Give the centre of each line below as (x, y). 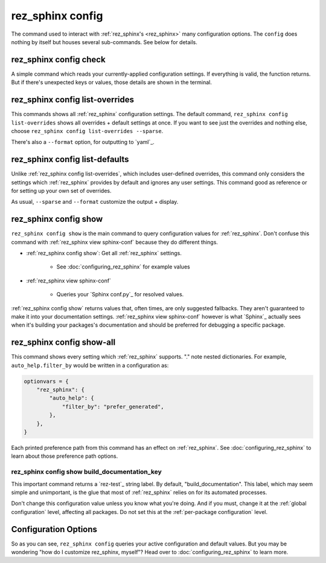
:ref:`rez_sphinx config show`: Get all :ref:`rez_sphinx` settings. (104, 253)
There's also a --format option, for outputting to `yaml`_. (83, 142)
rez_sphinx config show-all (63, 343)
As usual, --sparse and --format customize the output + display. (95, 202)
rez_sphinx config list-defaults (70, 159)
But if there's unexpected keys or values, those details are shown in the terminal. (112, 82)
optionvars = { (46, 381)
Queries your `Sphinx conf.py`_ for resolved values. (120, 295)
